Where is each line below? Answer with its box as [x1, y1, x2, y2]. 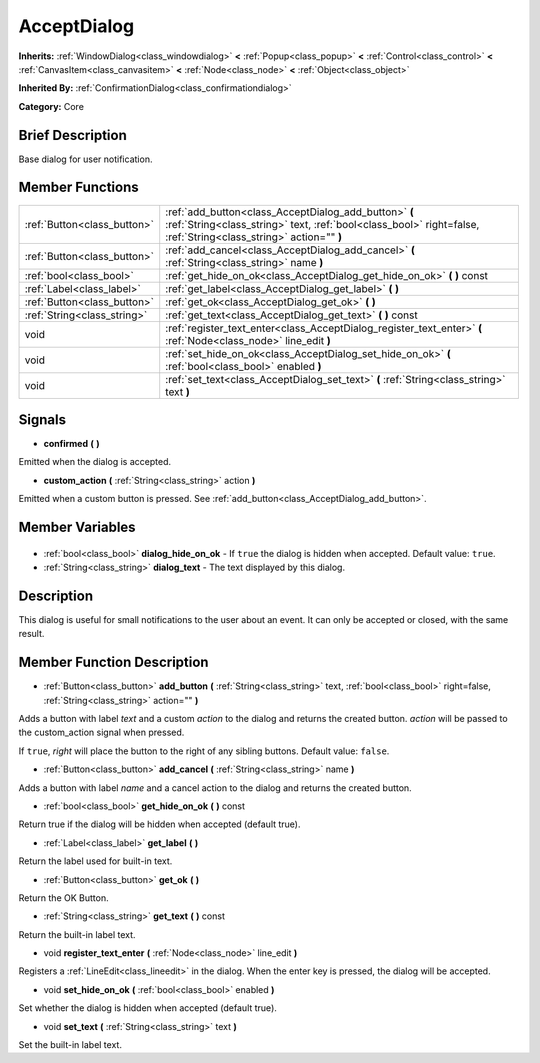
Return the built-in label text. [18, 928, 136, 940]
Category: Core [18, 100, 85, 112]
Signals [18, 411, 67, 428]
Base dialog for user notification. [18, 153, 153, 165]
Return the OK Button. [18, 891, 109, 904]
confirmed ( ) [43, 438, 100, 450]
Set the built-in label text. [18, 1039, 122, 1051]
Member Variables [18, 519, 136, 536]
